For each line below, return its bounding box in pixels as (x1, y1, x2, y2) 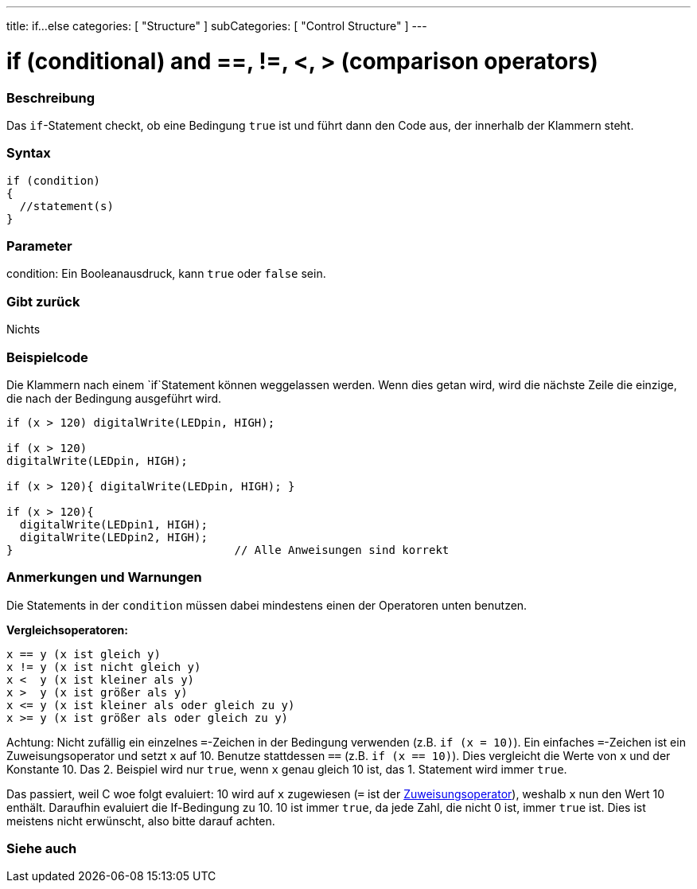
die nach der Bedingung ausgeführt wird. (6, 391, 222, 405)
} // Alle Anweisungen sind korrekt (6, 543, 450, 556)
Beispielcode (6, 349, 88, 365)
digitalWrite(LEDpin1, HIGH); (19, 517, 208, 531)
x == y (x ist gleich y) (6, 647, 161, 661)
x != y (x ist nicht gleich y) (6, 660, 201, 673)
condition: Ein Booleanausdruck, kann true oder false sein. (6, 267, 326, 281)
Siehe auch (6, 840, 77, 856)
